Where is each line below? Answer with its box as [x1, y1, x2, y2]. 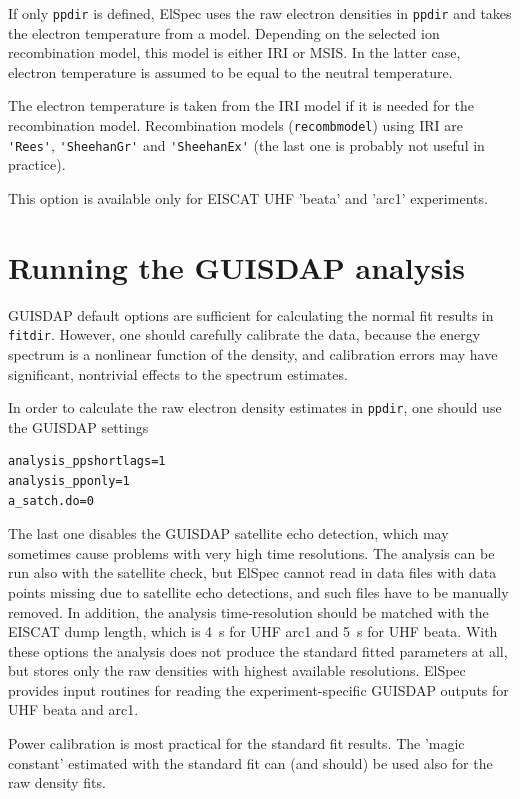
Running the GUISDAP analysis [8, 246, 466, 287]
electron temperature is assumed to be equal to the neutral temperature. [8, 61, 453, 82]
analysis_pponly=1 [8, 473, 130, 488]
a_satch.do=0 [8, 493, 94, 508]
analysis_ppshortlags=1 [8, 454, 166, 469]
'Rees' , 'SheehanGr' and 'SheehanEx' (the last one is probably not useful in [8, 134, 485, 155]
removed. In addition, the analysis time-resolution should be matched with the [8, 601, 489, 622]
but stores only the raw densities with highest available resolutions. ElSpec [8, 660, 466, 681]
